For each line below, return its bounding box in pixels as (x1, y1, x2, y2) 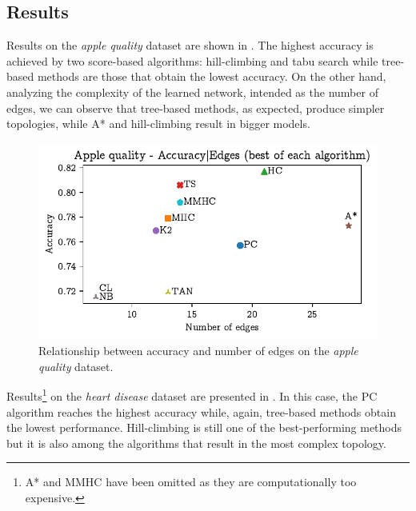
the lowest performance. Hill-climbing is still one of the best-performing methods (6, 419, 402, 436)
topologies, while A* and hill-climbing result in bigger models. (6, 115, 310, 132)
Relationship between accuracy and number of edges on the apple (38, 342, 358, 359)
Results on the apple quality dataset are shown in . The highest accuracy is (6, 37, 374, 54)
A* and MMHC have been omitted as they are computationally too (25, 473, 357, 490)
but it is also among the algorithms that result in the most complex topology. (6, 434, 386, 451)
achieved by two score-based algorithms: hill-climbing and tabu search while (6, 52, 378, 69)
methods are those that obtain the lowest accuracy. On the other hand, (37, 68, 386, 85)
